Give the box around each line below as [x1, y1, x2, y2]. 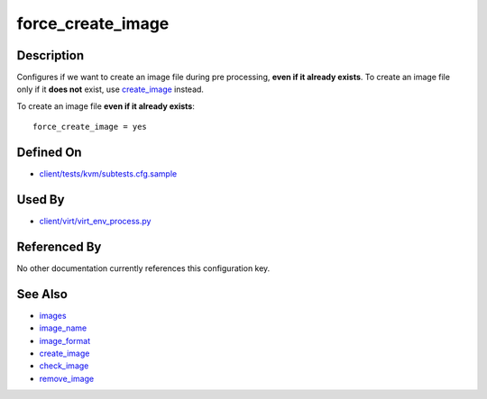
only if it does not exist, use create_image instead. [16, 84, 205, 95]
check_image [39, 360, 89, 371]
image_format [39, 335, 91, 346]
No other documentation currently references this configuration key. [16, 262, 271, 274]
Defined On [16, 145, 82, 160]
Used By [16, 192, 65, 207]
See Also [16, 286, 68, 302]
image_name [39, 322, 87, 333]
